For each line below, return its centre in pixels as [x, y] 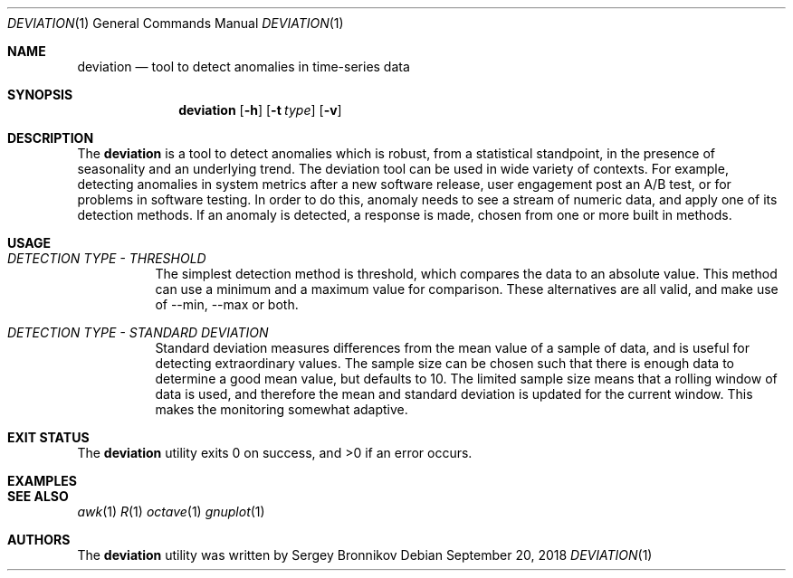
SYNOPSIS [40, 95]
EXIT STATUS [48, 437]
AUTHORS [39, 540]
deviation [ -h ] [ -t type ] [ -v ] [260, 110]
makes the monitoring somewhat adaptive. [282, 409]
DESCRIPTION [51, 138]
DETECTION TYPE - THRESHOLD [107, 258]
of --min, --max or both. [227, 304]
